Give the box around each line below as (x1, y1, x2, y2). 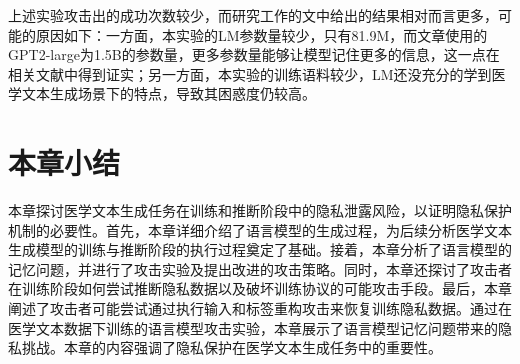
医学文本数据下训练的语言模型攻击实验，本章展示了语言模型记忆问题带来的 (8, 317, 498, 338)
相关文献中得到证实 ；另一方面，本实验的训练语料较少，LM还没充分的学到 (8, 63, 492, 84)
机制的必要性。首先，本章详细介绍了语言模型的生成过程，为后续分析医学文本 (8, 219, 512, 240)
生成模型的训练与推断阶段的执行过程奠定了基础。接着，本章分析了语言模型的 (8, 239, 512, 260)
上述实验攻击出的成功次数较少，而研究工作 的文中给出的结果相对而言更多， (8, 5, 498, 25)
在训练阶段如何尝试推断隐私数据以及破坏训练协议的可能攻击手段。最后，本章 (8, 278, 512, 299)
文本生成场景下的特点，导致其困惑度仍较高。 (21, 83, 316, 104)
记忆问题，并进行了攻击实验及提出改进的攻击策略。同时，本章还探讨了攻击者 (8, 258, 512, 279)
